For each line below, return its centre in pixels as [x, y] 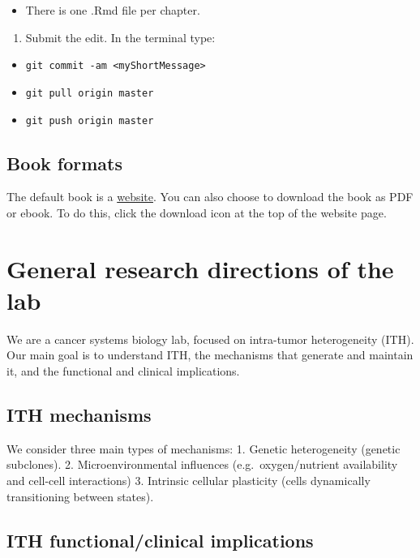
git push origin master [90, 120]
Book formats [64, 163]
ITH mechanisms [79, 415]
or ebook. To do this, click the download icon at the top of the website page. [197, 212]
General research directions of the [200, 268]
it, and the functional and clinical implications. [123, 371]
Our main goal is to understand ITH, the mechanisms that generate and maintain [210, 355]
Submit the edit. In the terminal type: [120, 37]
